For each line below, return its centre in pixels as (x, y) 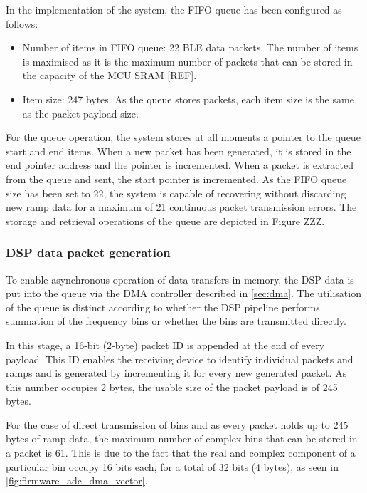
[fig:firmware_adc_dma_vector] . (77, 481)
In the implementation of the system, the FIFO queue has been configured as (174, 9)
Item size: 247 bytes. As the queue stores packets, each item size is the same (188, 99)
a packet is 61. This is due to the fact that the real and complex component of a (181, 453)
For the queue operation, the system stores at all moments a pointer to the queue (183, 137)
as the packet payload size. (80, 113)
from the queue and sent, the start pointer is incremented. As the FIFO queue (176, 178)
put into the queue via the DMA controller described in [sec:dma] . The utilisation (183, 293)
